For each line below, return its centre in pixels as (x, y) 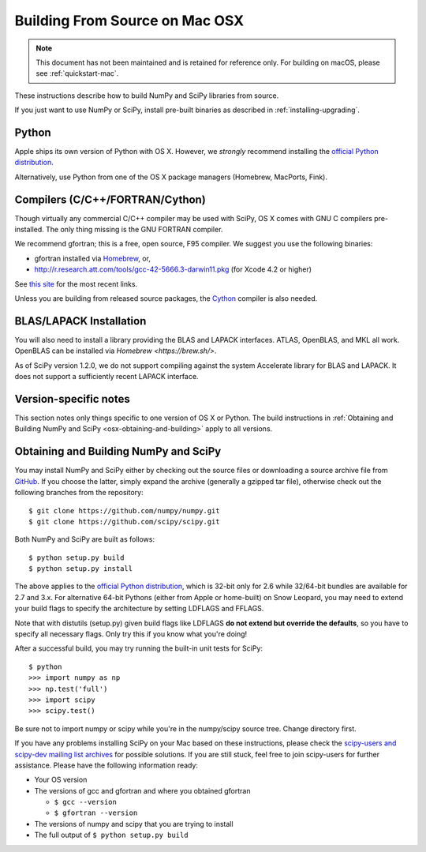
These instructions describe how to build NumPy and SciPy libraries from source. (147, 96)
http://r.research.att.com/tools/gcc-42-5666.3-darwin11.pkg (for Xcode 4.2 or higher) (173, 269)
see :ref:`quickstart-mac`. (77, 73)
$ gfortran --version (96, 813)
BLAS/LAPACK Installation (80, 321)
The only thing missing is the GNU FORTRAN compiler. (135, 230)
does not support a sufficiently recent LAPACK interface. (106, 377)
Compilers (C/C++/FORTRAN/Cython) (110, 199)
